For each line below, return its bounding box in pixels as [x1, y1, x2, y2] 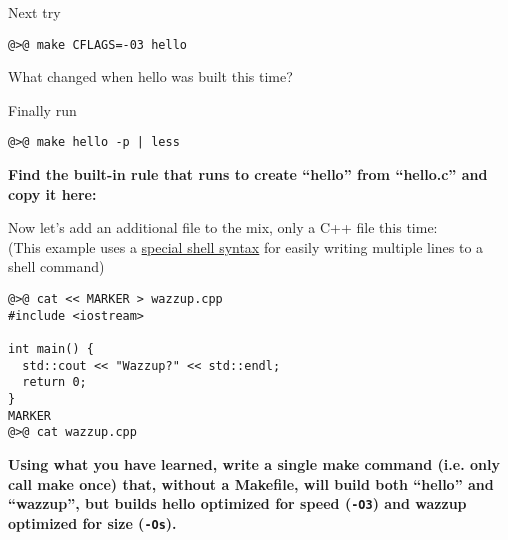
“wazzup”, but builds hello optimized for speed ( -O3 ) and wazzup [8, 493, 467, 514]
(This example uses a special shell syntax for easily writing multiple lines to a [8, 236, 484, 257]
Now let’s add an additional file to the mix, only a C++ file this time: [8, 217, 438, 238]
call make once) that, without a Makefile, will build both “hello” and [8, 473, 494, 494]
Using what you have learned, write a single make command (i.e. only [8, 453, 500, 474]
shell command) [8, 256, 105, 277]
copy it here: [8, 183, 97, 204]
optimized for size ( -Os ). [8, 512, 177, 533]
